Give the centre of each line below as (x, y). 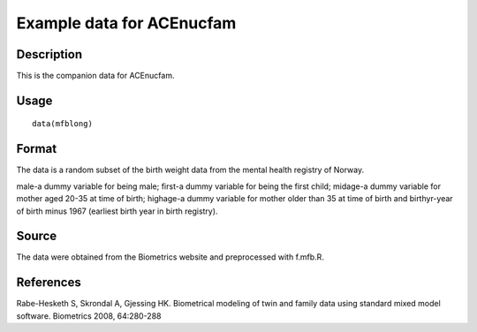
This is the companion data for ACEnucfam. (95, 76)
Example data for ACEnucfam (126, 23)
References (49, 283)
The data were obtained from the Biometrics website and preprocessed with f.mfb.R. (170, 257)
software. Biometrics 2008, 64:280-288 (89, 316)
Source (37, 236)
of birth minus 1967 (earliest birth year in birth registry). (117, 211)
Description (49, 54)
